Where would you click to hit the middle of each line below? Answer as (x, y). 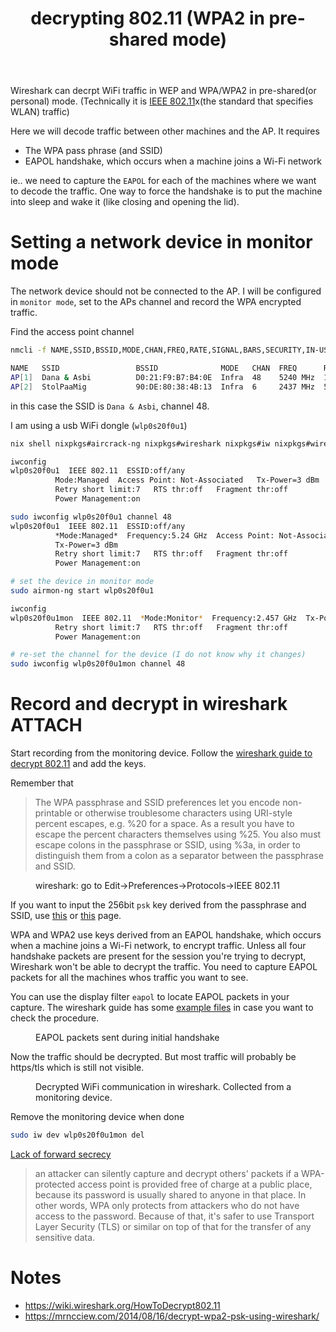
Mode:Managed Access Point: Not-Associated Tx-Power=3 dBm (187, 480)
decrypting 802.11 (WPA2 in (147, 18)
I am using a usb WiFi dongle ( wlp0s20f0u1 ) (99, 425)
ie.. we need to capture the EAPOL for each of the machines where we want (163, 181)
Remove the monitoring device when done (97, 1117)
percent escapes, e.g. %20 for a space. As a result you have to (164, 824)
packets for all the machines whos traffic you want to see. (129, 978)
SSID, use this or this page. (66, 916)
